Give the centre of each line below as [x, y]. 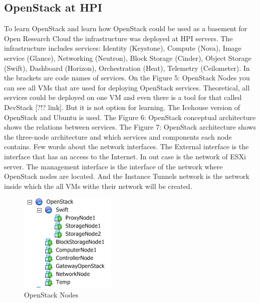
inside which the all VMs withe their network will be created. [98, 186]
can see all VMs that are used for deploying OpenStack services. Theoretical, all [127, 87]
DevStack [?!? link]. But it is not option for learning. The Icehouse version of [122, 107]
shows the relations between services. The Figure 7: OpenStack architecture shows [130, 127]
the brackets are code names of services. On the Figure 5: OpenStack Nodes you [127, 78]
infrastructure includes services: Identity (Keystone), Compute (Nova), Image [123, 48]
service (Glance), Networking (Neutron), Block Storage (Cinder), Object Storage [128, 58]
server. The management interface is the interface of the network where [113, 166]
